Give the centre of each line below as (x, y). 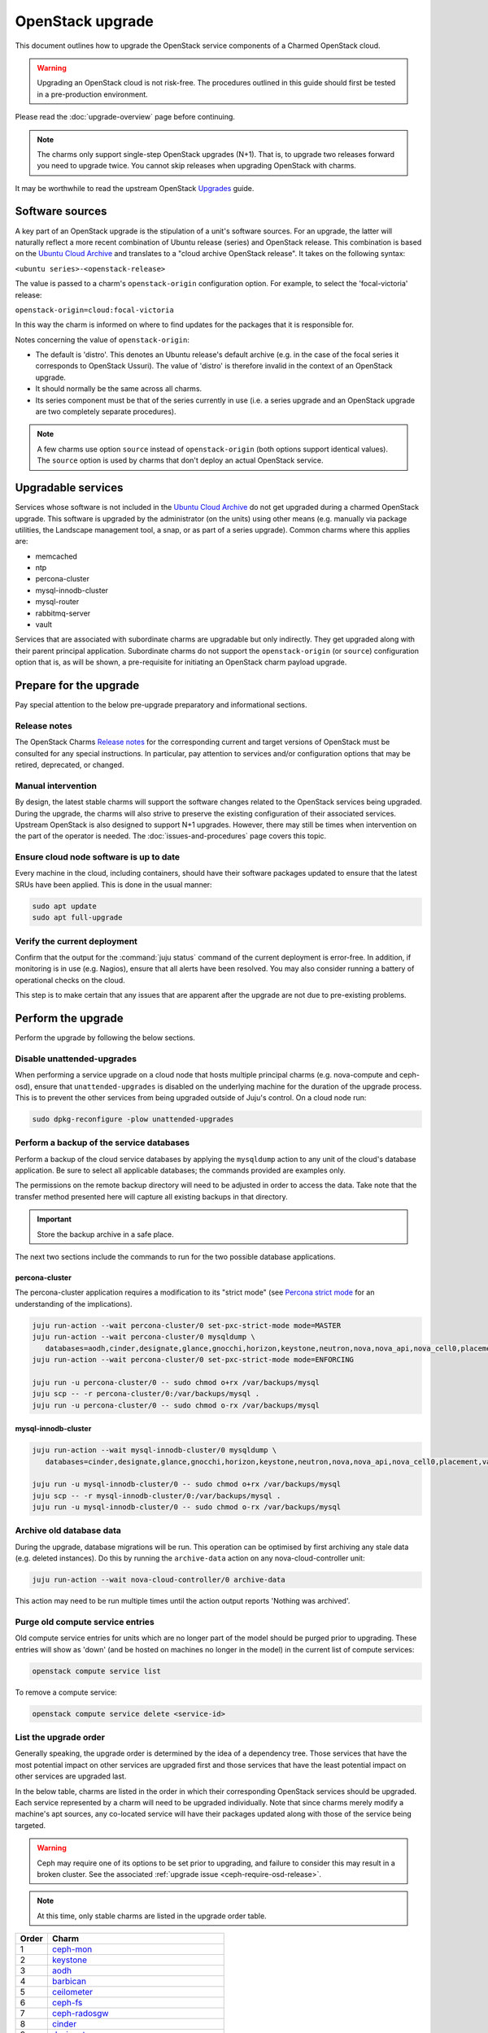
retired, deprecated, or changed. (70, 765)
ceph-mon (72, 1949)
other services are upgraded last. (71, 1776)
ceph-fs (67, 2003)
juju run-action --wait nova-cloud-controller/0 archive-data (159, 1580)
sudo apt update (65, 906)
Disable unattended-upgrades (76, 1059)
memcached (56, 556)
